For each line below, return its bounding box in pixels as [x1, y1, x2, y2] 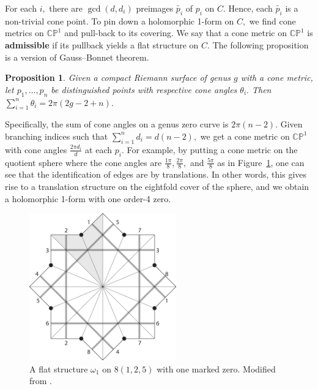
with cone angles [5, 143, 67, 156]
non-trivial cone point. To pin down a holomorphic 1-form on [5, 14, 234, 27]
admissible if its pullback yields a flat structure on [5, 38, 199, 51]
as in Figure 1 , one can [217, 156, 305, 168]
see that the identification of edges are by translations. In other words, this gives [5, 168, 307, 181]
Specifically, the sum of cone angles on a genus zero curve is [5, 118, 229, 130]
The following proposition [212, 38, 309, 51]
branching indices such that [5, 129, 108, 142]
